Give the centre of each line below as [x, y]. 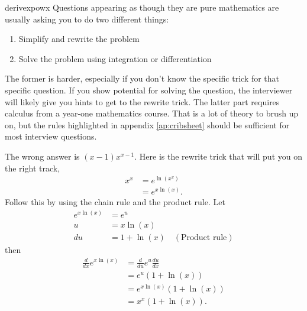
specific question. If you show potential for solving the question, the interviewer [149, 90]
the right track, [33, 168]
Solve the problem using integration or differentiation [115, 58]
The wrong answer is [42, 156]
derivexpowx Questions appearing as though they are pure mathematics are [142, 7]
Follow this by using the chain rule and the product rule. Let [115, 202]
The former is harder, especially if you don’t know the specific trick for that [142, 78]
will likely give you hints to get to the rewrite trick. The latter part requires [142, 101]
